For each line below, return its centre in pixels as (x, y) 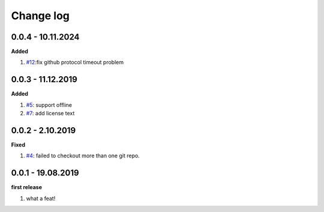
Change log (40, 16)
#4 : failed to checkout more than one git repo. (83, 156)
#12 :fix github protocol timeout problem (75, 62)
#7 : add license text (50, 114)
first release (26, 187)
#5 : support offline (49, 104)
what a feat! (41, 198)
